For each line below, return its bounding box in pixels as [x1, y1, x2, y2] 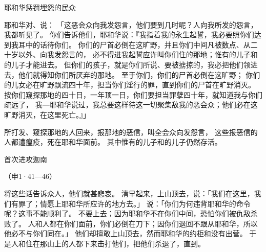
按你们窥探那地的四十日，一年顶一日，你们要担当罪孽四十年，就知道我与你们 [4, 89, 262, 100]
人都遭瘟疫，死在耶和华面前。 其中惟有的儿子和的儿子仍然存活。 [4, 136, 222, 147]
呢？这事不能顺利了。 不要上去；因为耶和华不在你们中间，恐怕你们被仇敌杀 [4, 208, 258, 219]
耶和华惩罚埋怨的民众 [4, 2, 76, 12]
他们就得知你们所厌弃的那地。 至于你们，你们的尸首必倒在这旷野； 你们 [18, 69, 260, 80]
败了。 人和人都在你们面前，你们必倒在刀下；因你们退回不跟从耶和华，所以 [4, 218, 258, 228]
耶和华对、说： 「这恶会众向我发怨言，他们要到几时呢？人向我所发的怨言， [4, 19, 258, 30]
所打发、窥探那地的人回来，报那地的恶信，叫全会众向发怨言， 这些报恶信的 [4, 126, 258, 137]
